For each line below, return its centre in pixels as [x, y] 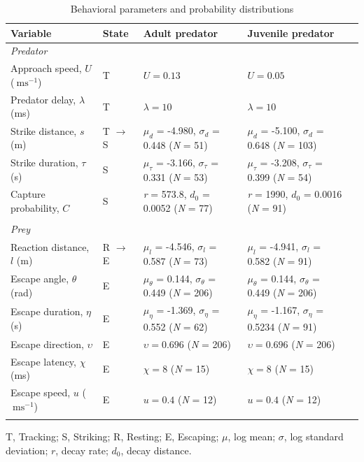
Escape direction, [47, 344]
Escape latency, [43, 361]
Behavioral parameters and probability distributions [182, 8]
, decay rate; [82, 450]
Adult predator [181, 33]
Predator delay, [43, 99]
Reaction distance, [50, 246]
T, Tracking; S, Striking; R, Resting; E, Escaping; [112, 436]
